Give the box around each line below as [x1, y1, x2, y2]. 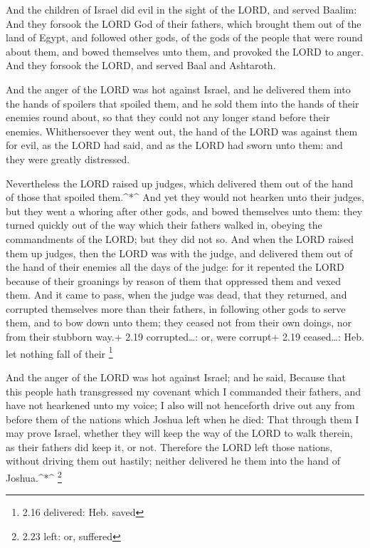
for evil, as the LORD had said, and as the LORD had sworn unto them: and [6, 138, 343, 152]
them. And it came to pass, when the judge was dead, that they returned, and [6, 287, 347, 302]
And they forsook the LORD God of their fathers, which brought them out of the [6, 16, 361, 31]
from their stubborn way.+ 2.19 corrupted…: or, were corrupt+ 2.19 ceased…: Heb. [6, 329, 364, 344]
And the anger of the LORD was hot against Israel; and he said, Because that [6, 369, 346, 384]
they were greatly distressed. [6, 151, 130, 166]
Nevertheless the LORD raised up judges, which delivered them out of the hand [6, 175, 354, 190]
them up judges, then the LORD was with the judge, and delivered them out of [6, 245, 353, 260]
